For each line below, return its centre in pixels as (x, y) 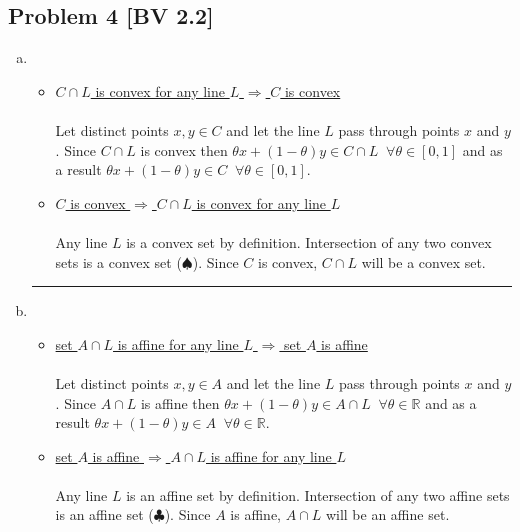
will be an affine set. (387, 514)
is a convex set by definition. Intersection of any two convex (309, 241)
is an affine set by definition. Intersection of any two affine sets (318, 494)
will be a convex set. (423, 261)
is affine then (180, 402)
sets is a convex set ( (118, 261)
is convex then (184, 149)
